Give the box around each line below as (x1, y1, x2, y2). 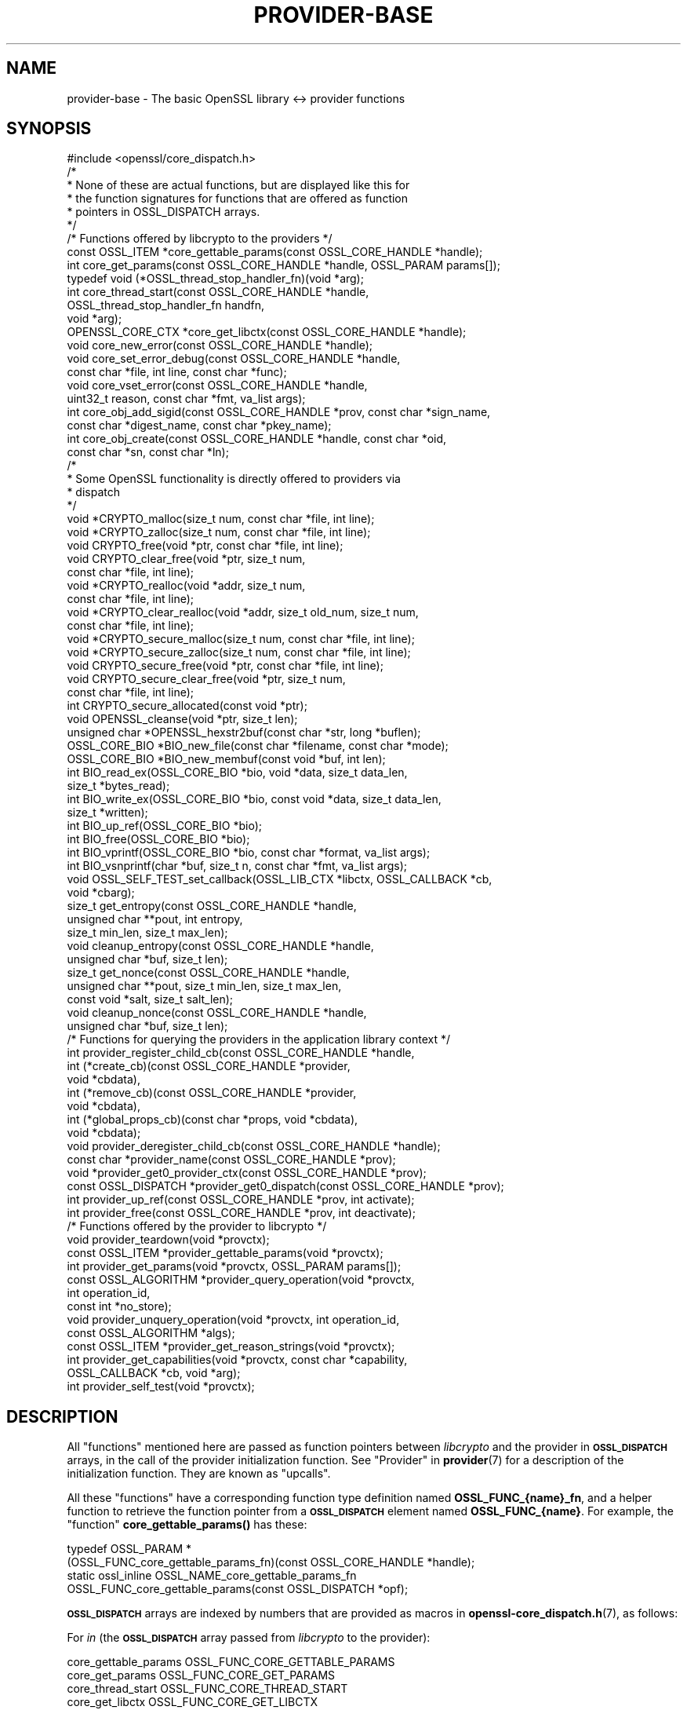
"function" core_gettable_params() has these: (67, 1518, 307, 1532)
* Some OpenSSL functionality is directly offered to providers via (67, 472, 401, 486)
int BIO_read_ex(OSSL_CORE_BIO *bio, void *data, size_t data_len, (67, 765, 408, 780)
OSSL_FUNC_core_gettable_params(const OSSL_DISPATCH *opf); (67, 1582, 409, 1596)
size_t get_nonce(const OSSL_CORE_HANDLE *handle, (67, 966, 350, 980)
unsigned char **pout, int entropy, (67, 912, 243, 926)
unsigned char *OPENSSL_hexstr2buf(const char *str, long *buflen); (67, 725, 421, 740)
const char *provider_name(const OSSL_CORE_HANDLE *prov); (67, 1153, 396, 1167)
